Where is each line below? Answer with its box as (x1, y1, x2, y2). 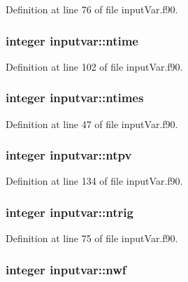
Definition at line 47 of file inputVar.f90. (6, 116, 178, 131)
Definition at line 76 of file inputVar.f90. (6, 2, 178, 16)
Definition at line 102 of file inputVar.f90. (6, 59, 183, 73)
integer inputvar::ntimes (6, 89, 144, 106)
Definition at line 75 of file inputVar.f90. (6, 231, 178, 246)
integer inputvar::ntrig (6, 203, 133, 220)
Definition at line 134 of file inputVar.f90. (6, 174, 183, 188)
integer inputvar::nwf (6, 260, 126, 278)
